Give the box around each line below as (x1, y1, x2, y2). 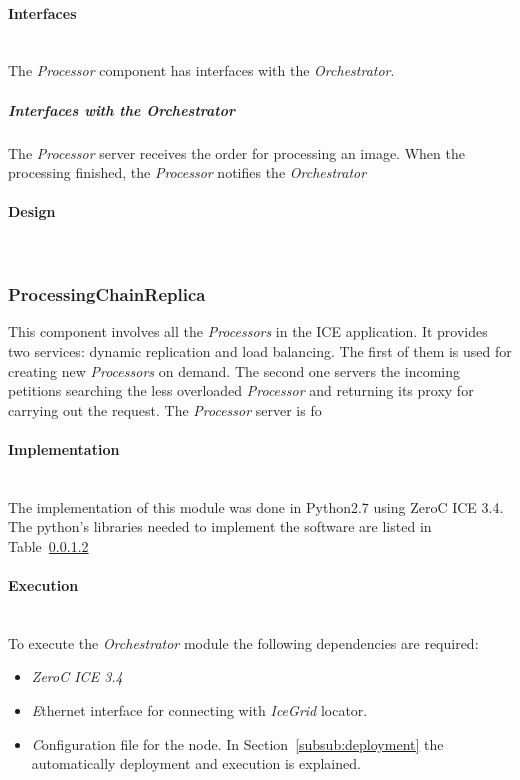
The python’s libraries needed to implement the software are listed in (8, 516, 432, 537)
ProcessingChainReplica (8, 282, 206, 307)
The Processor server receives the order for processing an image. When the (8, 142, 465, 163)
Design (8, 201, 56, 222)
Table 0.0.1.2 (8, 535, 89, 556)
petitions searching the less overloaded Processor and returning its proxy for (8, 380, 474, 401)
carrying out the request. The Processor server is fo (8, 399, 322, 420)
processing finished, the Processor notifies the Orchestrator (8, 162, 367, 183)
